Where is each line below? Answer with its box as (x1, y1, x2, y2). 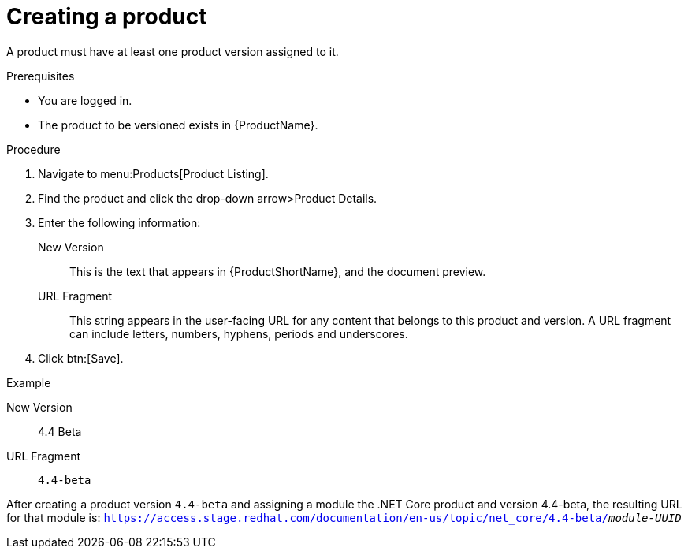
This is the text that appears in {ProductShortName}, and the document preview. (69, 264, 486, 278)
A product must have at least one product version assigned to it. (6, 44, 339, 58)
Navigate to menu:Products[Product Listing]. (38, 166, 269, 181)
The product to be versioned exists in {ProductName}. (38, 117, 318, 132)
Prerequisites (6, 69, 75, 83)
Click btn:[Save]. (38, 351, 124, 365)
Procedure (6, 142, 61, 156)
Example (6, 375, 51, 389)
